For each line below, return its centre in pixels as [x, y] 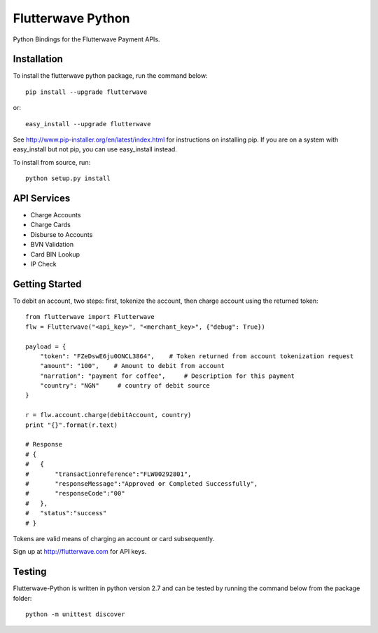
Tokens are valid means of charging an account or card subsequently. [114, 538]
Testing [30, 572]
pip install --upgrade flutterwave [86, 92]
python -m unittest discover [75, 614]
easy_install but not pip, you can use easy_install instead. [95, 149]
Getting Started [47, 284]
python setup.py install [68, 178]
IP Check [43, 264]
